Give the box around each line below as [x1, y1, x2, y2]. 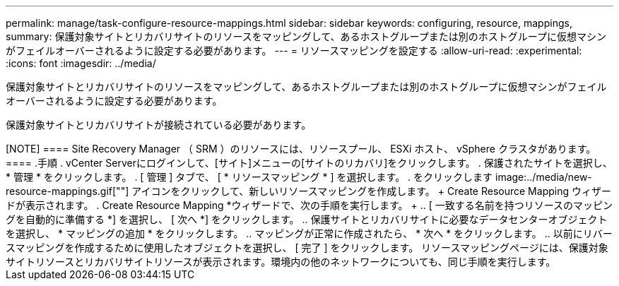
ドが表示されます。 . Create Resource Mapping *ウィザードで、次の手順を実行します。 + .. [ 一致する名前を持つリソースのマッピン [6, 199, 613, 211]
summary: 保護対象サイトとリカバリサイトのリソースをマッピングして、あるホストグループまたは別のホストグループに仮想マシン [6, 30, 606, 42]
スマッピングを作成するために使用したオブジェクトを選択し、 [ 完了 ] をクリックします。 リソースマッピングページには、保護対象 [6, 242, 608, 254]
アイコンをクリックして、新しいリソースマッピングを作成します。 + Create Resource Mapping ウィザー [131, 185, 611, 197]
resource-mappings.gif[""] [6, 185, 129, 197]
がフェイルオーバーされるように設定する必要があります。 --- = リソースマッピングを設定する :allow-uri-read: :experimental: [6, 44, 582, 56]
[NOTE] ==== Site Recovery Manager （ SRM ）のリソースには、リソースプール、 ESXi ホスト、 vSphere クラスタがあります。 [6, 143, 596, 155]
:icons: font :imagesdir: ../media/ [6, 57, 156, 69]
